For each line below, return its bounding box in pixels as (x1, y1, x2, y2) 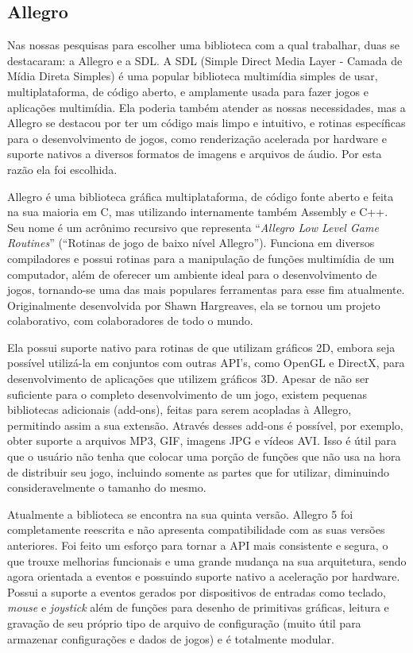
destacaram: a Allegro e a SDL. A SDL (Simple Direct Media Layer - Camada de (7, 52, 403, 68)
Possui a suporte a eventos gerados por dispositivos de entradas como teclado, (7, 583, 387, 600)
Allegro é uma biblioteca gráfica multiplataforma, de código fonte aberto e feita (7, 187, 394, 204)
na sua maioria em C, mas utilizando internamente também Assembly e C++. (7, 203, 388, 220)
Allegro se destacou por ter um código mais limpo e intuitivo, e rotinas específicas (7, 114, 406, 131)
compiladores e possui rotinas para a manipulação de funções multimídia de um (7, 249, 395, 266)
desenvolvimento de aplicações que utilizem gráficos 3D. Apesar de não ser (7, 370, 369, 387)
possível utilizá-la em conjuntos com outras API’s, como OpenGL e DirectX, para (7, 354, 405, 371)
